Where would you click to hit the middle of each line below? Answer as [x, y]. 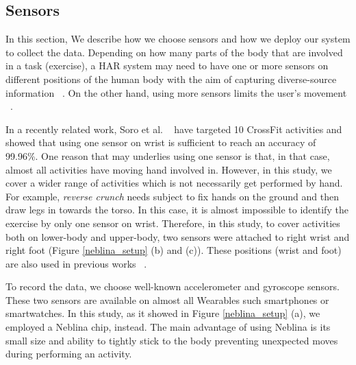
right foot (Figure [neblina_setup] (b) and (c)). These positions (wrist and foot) [174, 250]
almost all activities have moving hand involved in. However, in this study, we [169, 169]
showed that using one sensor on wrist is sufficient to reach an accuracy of [161, 142]
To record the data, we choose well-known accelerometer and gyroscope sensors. [173, 286]
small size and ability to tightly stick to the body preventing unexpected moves [172, 340]
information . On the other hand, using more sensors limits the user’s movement [176, 92]
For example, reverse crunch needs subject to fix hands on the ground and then [172, 196]
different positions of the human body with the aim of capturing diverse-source [171, 79]
